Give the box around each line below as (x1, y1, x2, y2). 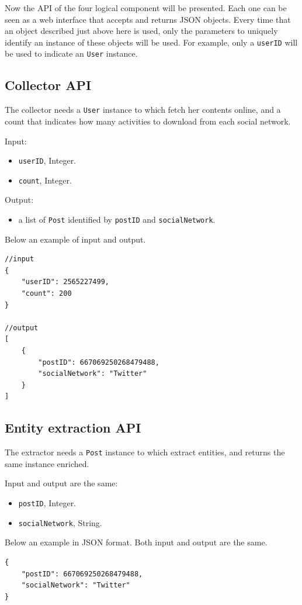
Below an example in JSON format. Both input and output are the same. (5, 536, 268, 548)
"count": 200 (21, 289, 72, 298)
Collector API (5, 76, 92, 94)
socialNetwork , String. (18, 516, 102, 528)
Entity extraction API (5, 419, 141, 437)
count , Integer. (18, 174, 72, 186)
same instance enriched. (5, 457, 89, 469)
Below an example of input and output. (5, 233, 146, 245)
